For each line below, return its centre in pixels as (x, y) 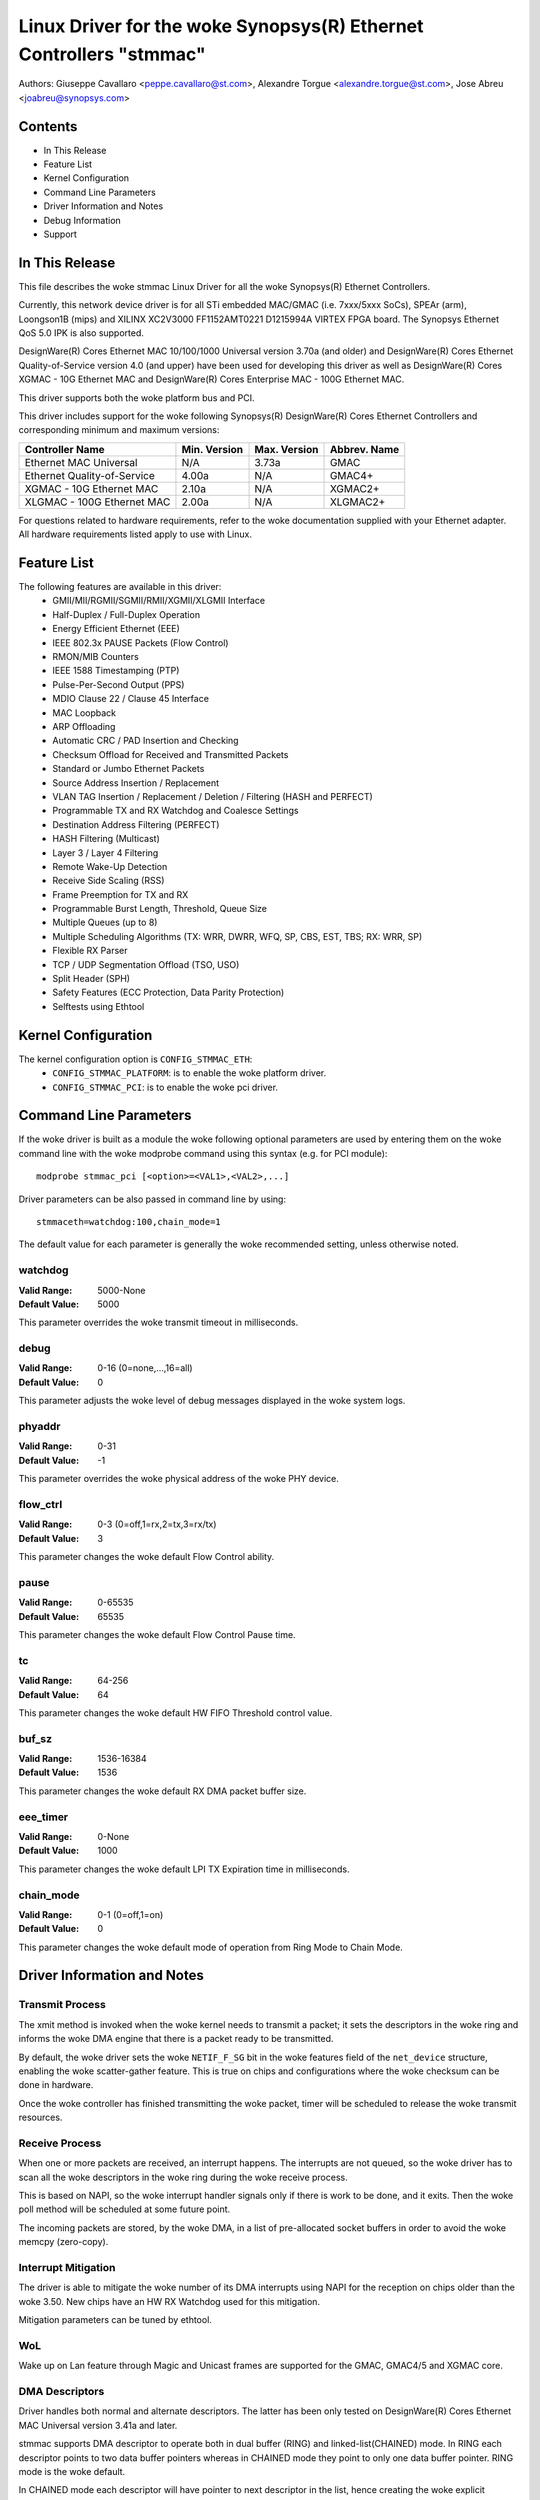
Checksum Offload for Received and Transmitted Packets (170, 754)
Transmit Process (62, 2005)
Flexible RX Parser (90, 951)
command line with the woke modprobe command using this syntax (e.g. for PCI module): (203, 1153)
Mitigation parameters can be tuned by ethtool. (115, 2320)
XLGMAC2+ (357, 502)
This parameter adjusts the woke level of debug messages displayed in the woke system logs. (212, 1401)
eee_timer (43, 1817)
